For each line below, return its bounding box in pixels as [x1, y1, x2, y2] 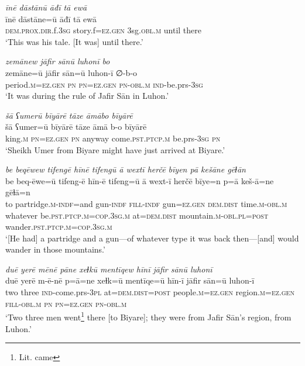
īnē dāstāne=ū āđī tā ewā [5, 12, 97, 25]
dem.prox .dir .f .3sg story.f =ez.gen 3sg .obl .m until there [5, 24, 201, 36]
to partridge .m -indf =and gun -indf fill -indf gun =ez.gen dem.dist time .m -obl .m [5, 197, 287, 209]
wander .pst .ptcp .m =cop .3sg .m [5, 220, 112, 233]
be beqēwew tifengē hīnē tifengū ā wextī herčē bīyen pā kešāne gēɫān [5, 163, 246, 175]
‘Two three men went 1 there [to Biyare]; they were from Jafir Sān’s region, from [5, 309, 292, 323]
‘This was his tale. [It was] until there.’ [5, 35, 143, 47]
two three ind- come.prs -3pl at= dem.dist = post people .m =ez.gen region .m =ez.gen [5, 286, 294, 298]
